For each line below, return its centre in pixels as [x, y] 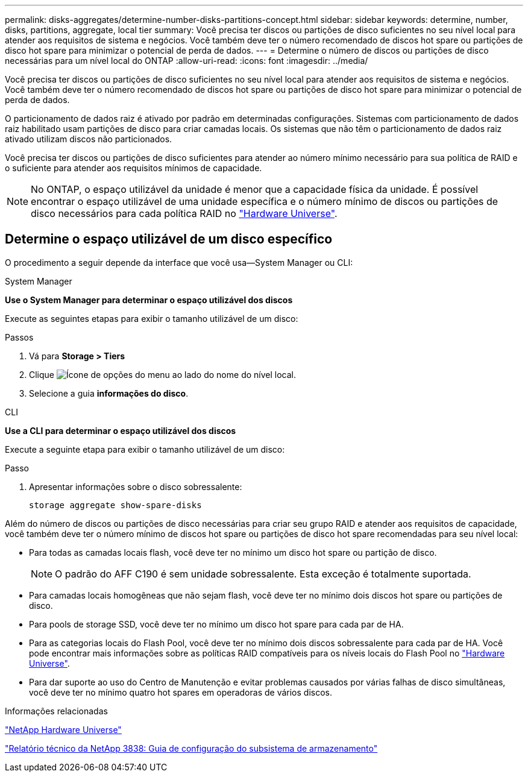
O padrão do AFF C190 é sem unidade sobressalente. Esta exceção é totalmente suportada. [263, 574]
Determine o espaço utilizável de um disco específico [169, 239]
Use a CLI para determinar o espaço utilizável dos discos [121, 430]
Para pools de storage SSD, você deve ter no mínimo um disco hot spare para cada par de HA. [216, 624]
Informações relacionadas [56, 711]
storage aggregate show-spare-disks [115, 505]
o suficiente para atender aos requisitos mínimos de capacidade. [134, 168]
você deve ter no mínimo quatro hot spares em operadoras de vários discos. [181, 692]
